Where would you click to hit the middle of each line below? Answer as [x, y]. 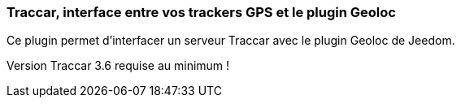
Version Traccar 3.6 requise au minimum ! [118, 66]
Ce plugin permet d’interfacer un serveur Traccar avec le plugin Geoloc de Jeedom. [231, 41]
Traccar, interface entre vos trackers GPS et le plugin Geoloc [201, 12]
